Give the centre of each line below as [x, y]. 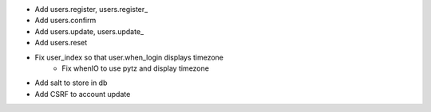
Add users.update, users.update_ [89, 31]
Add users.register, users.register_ [91, 9]
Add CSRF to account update [83, 94]
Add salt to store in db [71, 83]
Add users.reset [61, 43]
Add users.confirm [65, 21]
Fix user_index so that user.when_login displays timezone [129, 57]
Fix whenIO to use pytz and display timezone [135, 68]
